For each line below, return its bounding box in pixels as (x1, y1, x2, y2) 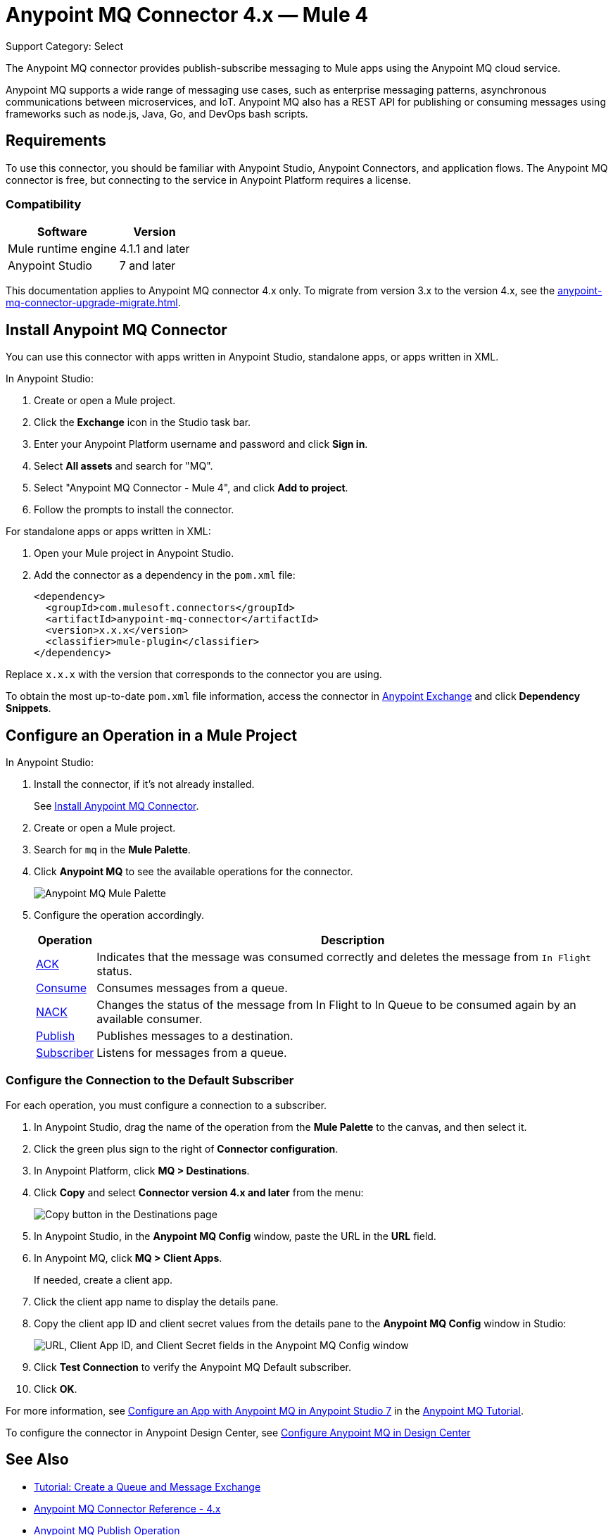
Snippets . (6, 702, 51, 715)
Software (37, 225, 87, 239)
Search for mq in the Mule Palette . (34, 844, 191, 856)
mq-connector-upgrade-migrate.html (6, 296, 178, 309)
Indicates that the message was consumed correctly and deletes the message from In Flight (96, 950, 591, 965)
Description (320, 933, 385, 948)
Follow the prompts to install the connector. (34, 503, 234, 516)
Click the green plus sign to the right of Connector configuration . (34, 1142, 339, 1155)
